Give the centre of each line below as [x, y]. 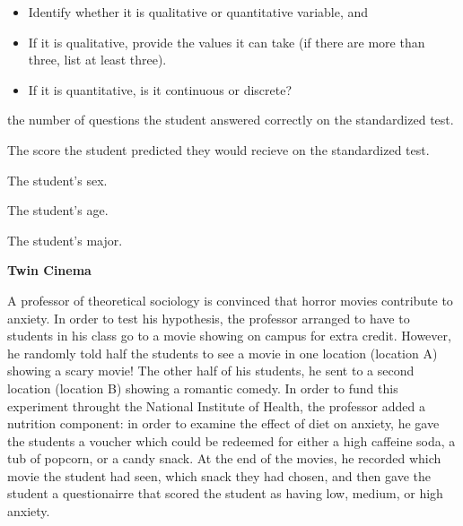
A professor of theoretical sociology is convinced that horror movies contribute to [230, 300]
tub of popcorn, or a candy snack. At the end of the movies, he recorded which [224, 458]
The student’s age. [58, 210]
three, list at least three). [97, 60]
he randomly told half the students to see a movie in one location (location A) [223, 353]
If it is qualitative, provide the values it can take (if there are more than [227, 42]
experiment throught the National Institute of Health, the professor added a [216, 405]
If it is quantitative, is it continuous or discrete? [160, 89]
